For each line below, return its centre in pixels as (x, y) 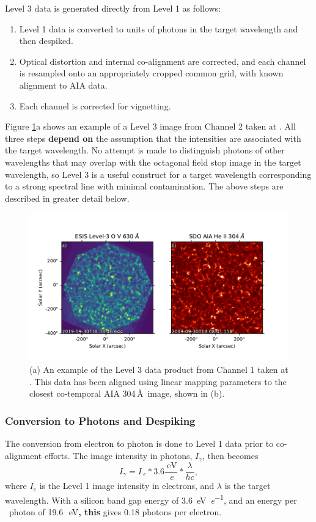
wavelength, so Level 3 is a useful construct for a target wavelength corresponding (158, 174)
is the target (248, 486)
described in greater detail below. (67, 198)
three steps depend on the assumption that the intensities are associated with (153, 138)
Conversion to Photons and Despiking (100, 420)
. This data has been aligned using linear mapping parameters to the (158, 381)
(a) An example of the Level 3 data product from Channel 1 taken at (159, 369)
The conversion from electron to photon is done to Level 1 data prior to (139, 443)
